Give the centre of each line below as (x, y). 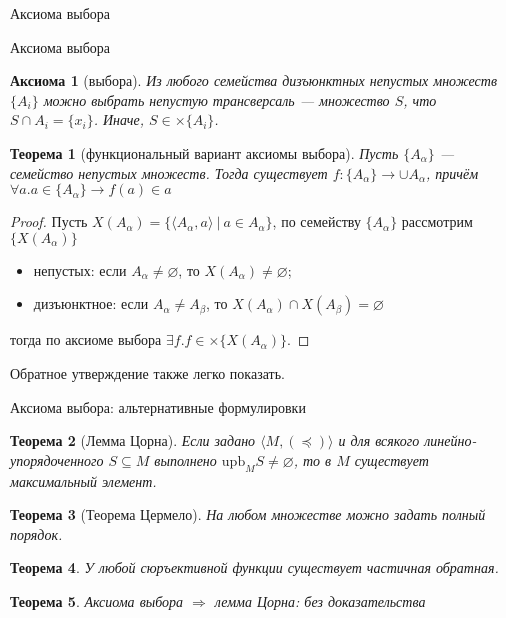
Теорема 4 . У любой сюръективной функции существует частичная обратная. (254, 567)
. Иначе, (119, 119)
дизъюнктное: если (91, 303)
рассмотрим (437, 221)
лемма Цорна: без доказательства (320, 600)
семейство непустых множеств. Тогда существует (169, 172)
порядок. (36, 533)
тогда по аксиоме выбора (86, 339)
